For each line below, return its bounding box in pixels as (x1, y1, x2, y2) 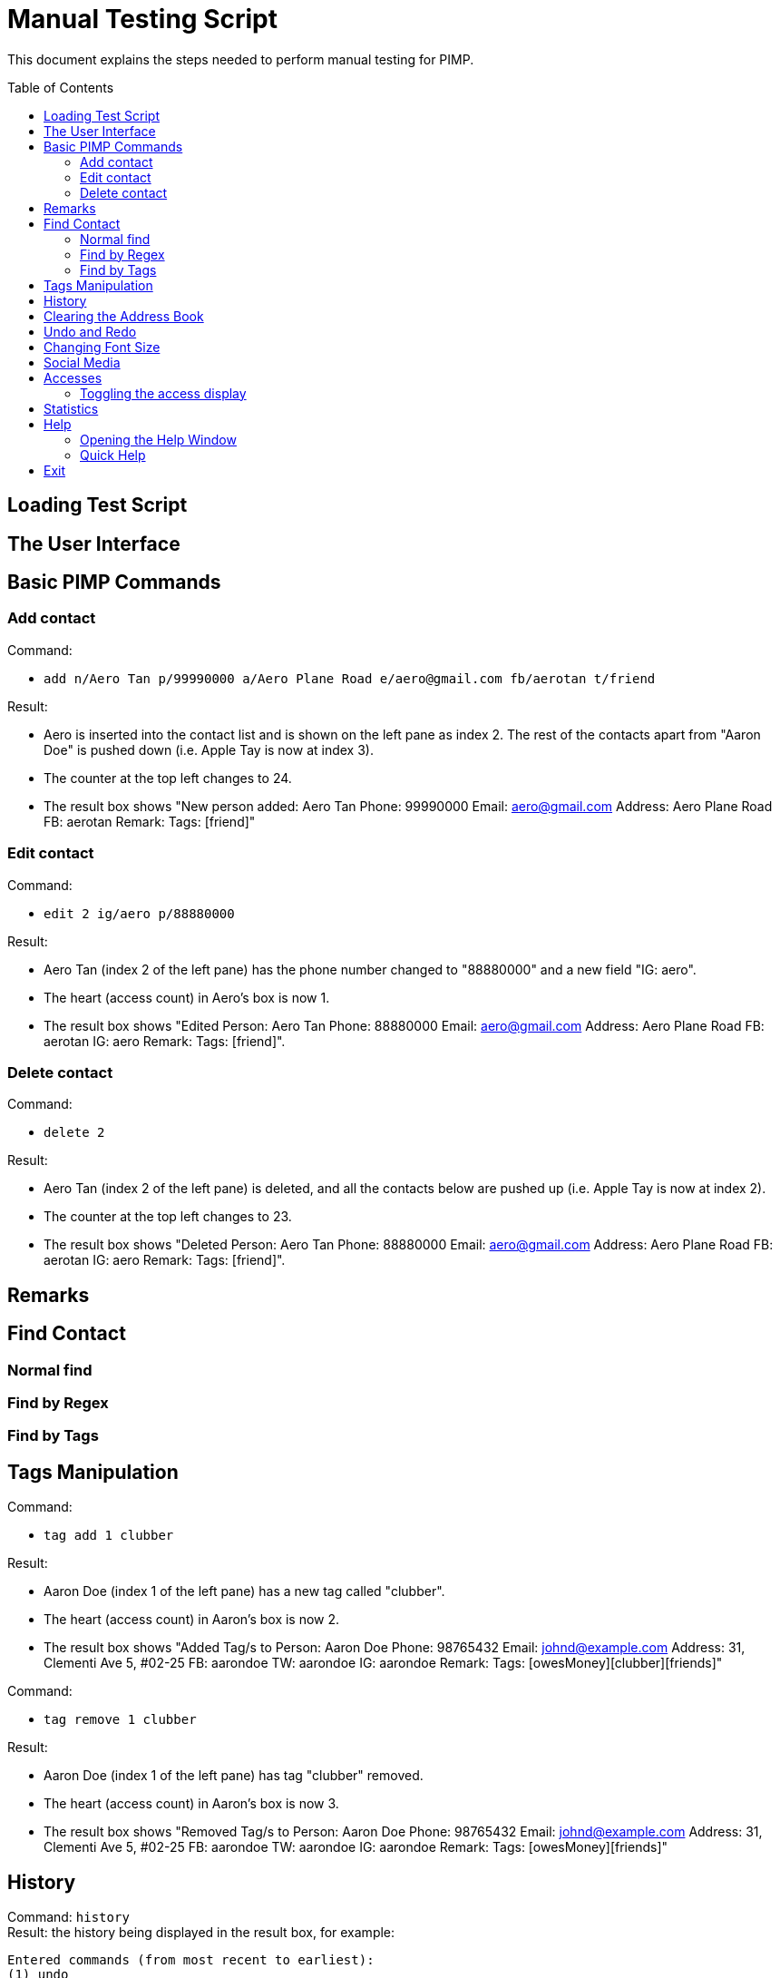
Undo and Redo (44, 323, 137, 339)
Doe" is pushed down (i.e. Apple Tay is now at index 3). (44, 741, 374, 758)
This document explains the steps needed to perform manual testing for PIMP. (7, 51, 474, 67)
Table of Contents (7, 79, 114, 95)
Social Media (44, 354, 121, 370)
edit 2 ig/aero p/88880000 (44, 906, 235, 921)
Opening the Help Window (80, 431, 237, 447)
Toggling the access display (80, 385, 247, 401)
